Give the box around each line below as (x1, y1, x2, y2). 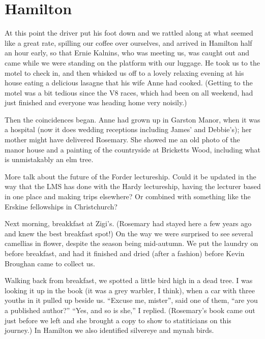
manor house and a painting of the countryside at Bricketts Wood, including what (5, 144, 261, 155)
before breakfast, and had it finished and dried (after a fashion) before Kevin (5, 248, 245, 258)
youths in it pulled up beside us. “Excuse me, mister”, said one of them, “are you (5, 295, 258, 305)
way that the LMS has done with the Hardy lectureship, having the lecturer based (5, 181, 261, 192)
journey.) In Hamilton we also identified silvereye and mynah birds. (5, 325, 214, 335)
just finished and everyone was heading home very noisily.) (5, 97, 187, 108)
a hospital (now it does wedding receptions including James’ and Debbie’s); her (5, 124, 252, 135)
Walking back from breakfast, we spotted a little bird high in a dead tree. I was (5, 275, 253, 286)
